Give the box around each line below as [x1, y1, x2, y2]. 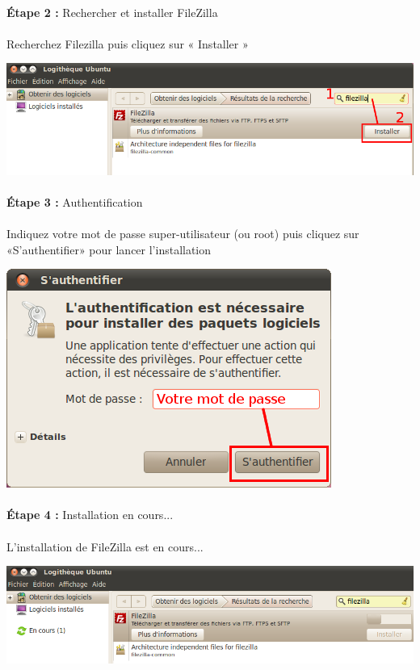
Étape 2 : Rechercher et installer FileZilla [6, 3, 218, 20]
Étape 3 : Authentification [6, 193, 143, 210]
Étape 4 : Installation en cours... [6, 506, 174, 523]
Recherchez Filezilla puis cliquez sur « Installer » [6, 35, 249, 52]
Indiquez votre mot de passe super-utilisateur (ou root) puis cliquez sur [6, 224, 359, 241]
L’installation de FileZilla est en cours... [6, 538, 204, 555]
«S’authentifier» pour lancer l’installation [6, 241, 212, 258]
